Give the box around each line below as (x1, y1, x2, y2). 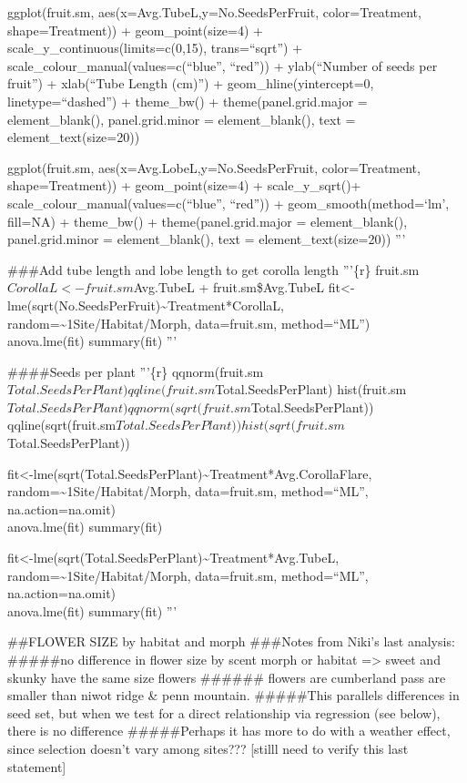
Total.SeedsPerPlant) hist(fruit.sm (215, 380, 407, 399)
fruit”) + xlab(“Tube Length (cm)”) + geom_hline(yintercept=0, (7, 74, 374, 93)
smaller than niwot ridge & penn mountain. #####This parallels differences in (7, 686, 460, 705)
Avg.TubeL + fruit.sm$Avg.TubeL (133, 278, 325, 297)
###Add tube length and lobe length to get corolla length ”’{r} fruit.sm (7, 259, 420, 279)
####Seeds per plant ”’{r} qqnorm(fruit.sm (7, 361, 264, 381)
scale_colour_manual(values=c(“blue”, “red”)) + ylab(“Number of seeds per (7, 56, 438, 75)
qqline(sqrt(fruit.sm (7, 415, 117, 434)
